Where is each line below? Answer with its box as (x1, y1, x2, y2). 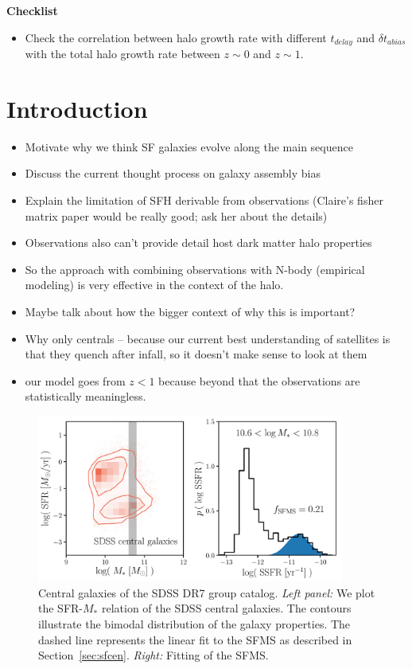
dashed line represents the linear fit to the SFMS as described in (38, 631, 352, 647)
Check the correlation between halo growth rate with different (25, 29, 327, 45)
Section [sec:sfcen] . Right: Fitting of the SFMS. (38, 647, 269, 663)
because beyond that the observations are (158, 372, 360, 389)
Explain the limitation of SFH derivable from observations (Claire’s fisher (25, 191, 383, 208)
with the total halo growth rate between (25, 45, 220, 62)
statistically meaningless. (25, 388, 146, 405)
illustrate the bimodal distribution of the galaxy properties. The (38, 615, 351, 632)
